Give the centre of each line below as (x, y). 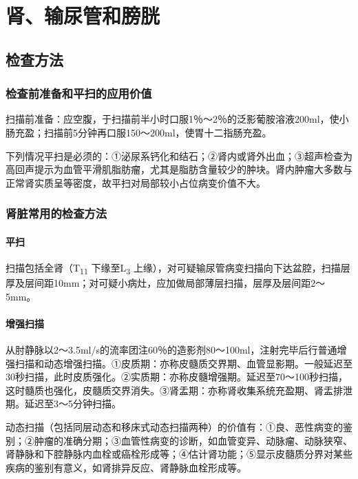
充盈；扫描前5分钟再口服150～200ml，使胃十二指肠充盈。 (143, 132)
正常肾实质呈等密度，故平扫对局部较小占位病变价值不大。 (136, 182)
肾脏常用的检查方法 (56, 213)
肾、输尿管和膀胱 (83, 16)
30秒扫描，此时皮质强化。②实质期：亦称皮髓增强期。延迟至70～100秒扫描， (177, 377)
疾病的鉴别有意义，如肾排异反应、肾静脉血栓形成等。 (126, 467)
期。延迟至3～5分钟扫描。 (63, 404)
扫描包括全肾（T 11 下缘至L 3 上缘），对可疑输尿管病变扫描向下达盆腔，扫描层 (178, 268)
